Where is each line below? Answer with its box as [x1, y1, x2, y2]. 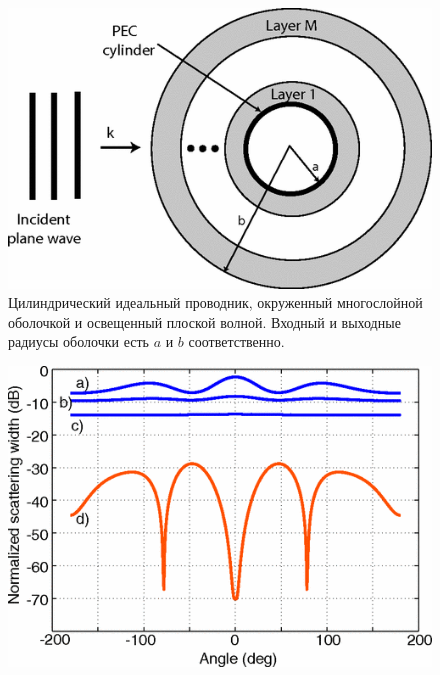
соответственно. [188, 331, 285, 352]
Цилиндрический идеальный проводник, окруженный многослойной [8, 292, 423, 313]
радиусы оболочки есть [8, 331, 149, 352]
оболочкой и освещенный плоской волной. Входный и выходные [8, 311, 401, 332]
